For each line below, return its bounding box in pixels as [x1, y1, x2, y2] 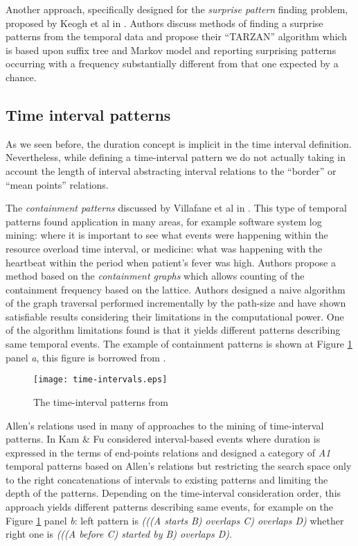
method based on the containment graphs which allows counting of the [6, 268, 305, 283]
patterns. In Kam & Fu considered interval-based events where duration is [6, 432, 321, 446]
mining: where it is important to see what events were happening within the [6, 228, 328, 242]
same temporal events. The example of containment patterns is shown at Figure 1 [6, 336, 352, 351]
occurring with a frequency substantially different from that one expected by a [6, 56, 339, 71]
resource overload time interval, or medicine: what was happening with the [6, 241, 323, 255]
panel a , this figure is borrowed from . [6, 350, 166, 364]
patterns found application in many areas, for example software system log [6, 214, 322, 228]
